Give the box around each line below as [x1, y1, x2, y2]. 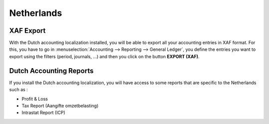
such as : [9, 87, 28, 93]
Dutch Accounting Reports [9, 66, 94, 75]
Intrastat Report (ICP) [21, 110, 66, 116]
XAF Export [9, 26, 46, 35]
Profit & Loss [21, 96, 48, 102]
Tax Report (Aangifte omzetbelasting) [21, 103, 99, 109]
